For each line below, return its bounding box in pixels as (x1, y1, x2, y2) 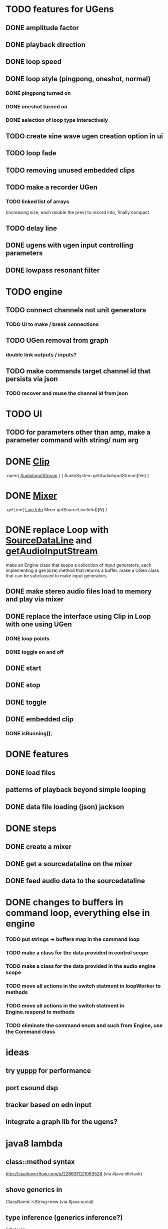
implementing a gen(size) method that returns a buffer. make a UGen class (5, 567, 159, 573)
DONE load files (5, 768, 55, 777)
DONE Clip (5, 456, 50, 467)
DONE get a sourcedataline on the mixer (5, 860, 133, 868)
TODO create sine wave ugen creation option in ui (5, 132, 163, 140)
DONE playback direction (5, 40, 85, 49)
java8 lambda (5, 1138, 63, 1149)
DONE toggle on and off (5, 648, 64, 655)
